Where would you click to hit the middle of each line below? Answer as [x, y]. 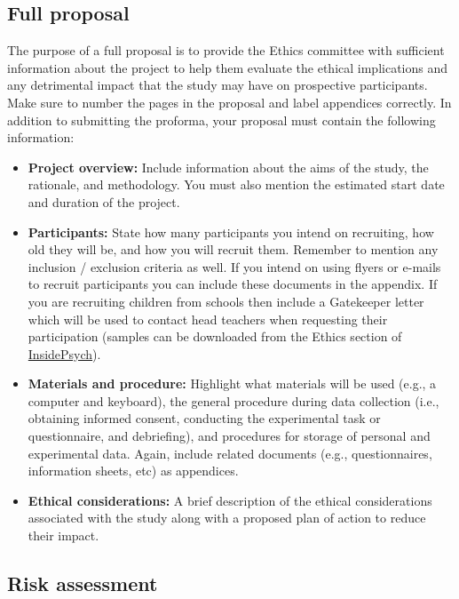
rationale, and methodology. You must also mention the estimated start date [236, 184]
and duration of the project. [104, 201]
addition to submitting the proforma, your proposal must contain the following [222, 120]
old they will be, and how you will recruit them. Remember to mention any [233, 249]
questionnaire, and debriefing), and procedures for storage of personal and [229, 436]
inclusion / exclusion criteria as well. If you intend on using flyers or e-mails [234, 266]
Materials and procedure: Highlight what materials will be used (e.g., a [232, 383]
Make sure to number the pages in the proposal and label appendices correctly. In [229, 102]
